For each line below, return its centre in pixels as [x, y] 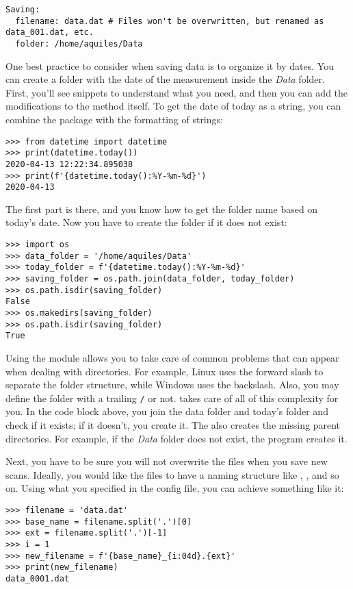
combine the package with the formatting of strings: [114, 119]
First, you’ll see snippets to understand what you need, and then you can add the [177, 92]
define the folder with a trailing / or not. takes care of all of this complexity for [172, 398]
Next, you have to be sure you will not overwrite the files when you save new [167, 461]
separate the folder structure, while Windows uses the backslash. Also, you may [172, 385]
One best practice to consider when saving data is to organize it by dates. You [170, 65]
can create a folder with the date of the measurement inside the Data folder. [165, 79]
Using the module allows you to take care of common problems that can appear [172, 357]
